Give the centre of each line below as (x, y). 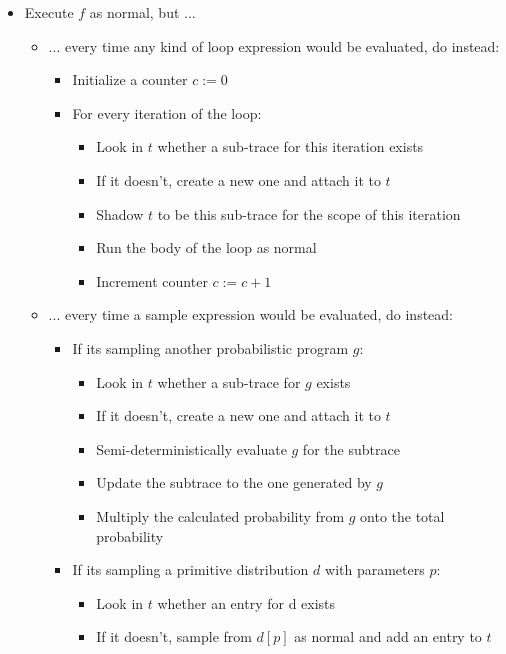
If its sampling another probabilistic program (210, 347)
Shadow (120, 213)
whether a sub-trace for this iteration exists (290, 146)
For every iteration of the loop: (167, 112)
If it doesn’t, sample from (174, 636)
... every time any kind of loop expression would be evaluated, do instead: (274, 45)
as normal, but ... (142, 12)
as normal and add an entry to (388, 636)
